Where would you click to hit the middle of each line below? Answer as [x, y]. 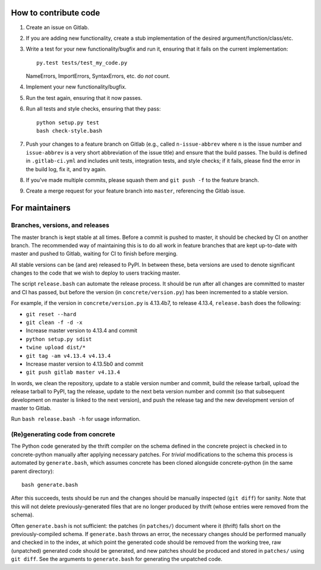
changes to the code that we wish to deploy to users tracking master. [96, 273]
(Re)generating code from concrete [63, 434]
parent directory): [33, 471]
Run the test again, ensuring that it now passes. [84, 97]
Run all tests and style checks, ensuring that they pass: [93, 109]
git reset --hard [51, 314]
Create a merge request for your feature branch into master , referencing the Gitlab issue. [136, 191]
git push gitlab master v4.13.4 [73, 372]
